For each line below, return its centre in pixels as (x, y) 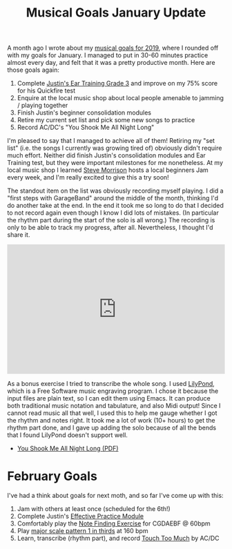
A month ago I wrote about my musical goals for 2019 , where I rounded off (113, 48)
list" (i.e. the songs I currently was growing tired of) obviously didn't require (115, 148)
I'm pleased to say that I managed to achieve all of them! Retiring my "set (111, 141)
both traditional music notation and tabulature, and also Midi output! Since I (114, 406)
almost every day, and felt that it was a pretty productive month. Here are (111, 63)
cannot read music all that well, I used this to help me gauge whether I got (112, 413)
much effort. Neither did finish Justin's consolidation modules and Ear (106, 155)
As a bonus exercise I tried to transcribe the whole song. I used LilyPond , (111, 384)
